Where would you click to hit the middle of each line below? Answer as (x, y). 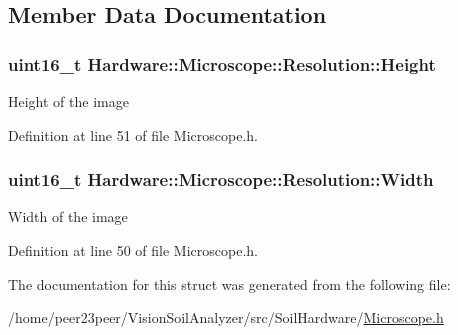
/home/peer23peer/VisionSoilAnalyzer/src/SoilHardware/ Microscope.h (226, 317)
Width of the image (68, 216)
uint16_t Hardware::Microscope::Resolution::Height (222, 63)
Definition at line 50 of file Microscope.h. (133, 250)
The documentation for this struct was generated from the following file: (229, 283)
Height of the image (68, 101)
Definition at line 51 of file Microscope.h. (133, 134)
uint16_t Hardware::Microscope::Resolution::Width (221, 179)
